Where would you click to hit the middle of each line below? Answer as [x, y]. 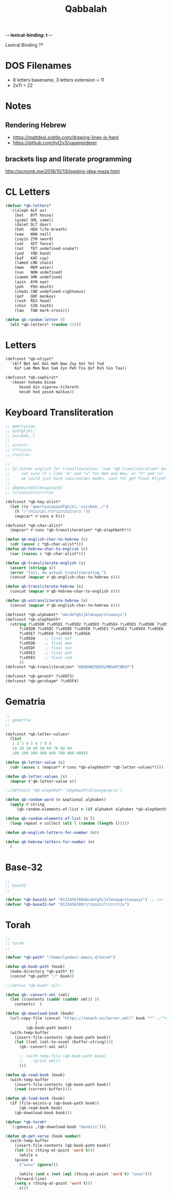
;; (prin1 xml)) [39, 1061]
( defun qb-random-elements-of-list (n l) [50, 819]
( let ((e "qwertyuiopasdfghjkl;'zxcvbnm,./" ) [59, 506]
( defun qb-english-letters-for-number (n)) [52, 832]
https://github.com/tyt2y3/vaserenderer [55, 143]
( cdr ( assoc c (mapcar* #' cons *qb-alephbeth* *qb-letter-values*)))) [87, 767]
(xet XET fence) [34, 244]
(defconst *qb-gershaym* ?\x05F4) [42, 681]
